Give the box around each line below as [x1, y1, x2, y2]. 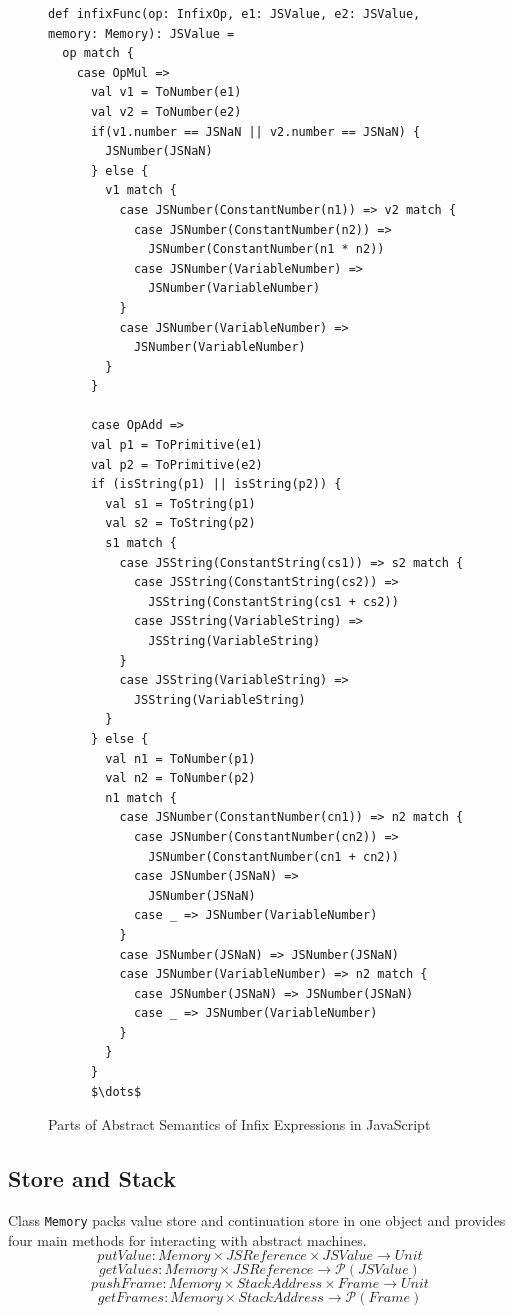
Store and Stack [8, 1163, 176, 1194]
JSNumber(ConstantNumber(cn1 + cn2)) [148, 849, 399, 864]
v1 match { [105, 183, 177, 198]
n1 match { [105, 790, 177, 805]
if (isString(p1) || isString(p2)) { [90, 477, 342, 492]
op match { [62, 46, 134, 61]
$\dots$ [90, 1084, 142, 1099]
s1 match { [105, 536, 177, 551]
